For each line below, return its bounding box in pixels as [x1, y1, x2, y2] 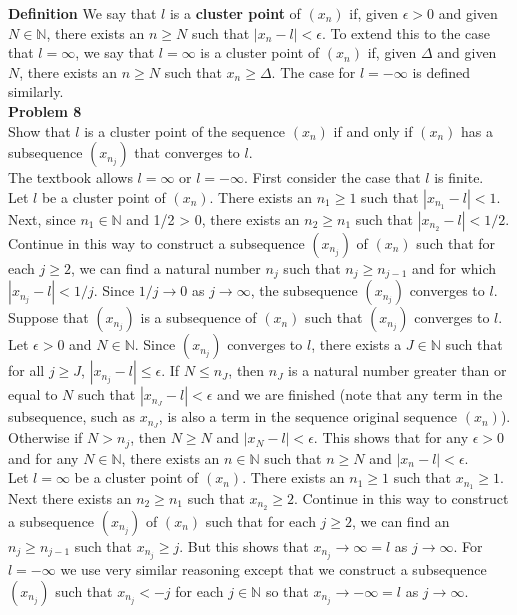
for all [8, 360, 45, 381]
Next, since [8, 208, 76, 229]
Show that [8, 120, 71, 141]
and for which [412, 257, 497, 278]
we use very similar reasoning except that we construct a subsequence [60, 558, 487, 579]
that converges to [134, 142, 240, 163]
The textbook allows [8, 167, 133, 188]
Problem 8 [8, 100, 82, 121]
